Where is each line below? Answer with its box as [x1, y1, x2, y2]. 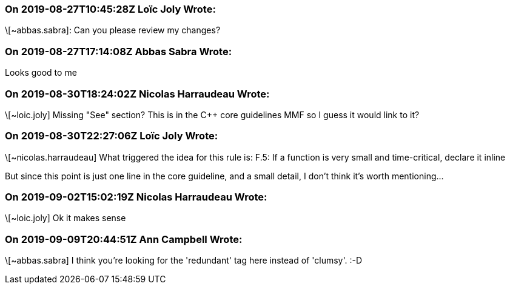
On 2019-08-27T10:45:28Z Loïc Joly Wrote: [5, 3, 216, 15]
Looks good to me [5, 67, 77, 78]
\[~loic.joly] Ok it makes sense [5, 213, 126, 224]
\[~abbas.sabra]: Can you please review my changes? [5, 25, 221, 36]
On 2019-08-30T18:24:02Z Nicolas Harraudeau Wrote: [5, 87, 270, 100]
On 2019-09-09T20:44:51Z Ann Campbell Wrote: [5, 233, 243, 245]
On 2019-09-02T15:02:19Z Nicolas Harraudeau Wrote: [5, 191, 267, 203]
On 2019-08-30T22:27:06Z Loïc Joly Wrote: [5, 130, 218, 142]
